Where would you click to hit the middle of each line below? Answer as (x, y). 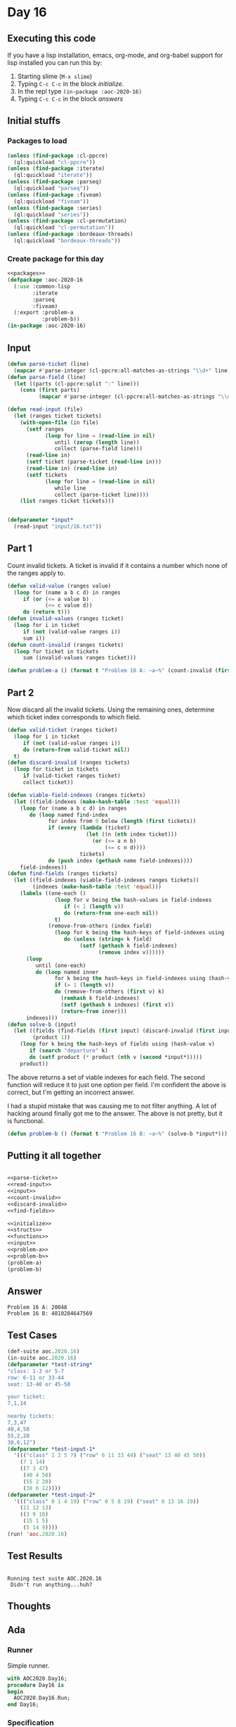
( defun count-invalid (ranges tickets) (66, 645)
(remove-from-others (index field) (100, 926)
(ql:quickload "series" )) (52, 215)
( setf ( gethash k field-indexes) (129, 946)
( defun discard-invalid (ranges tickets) (69, 763)
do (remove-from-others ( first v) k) (110, 992)
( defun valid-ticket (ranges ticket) (63, 730)
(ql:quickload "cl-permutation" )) (64, 228)
